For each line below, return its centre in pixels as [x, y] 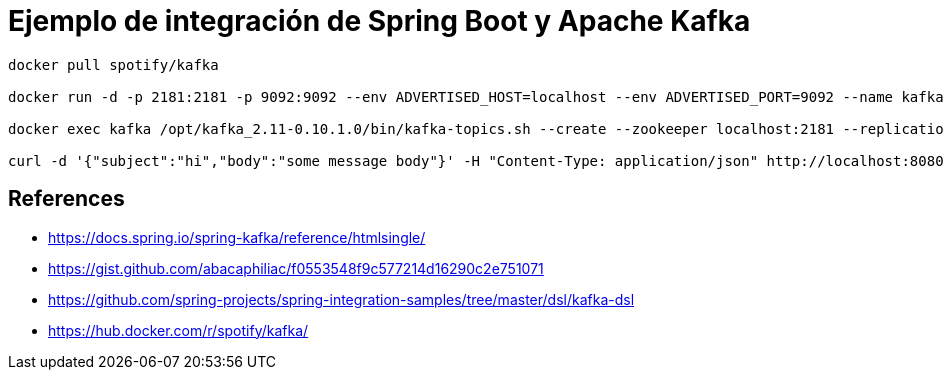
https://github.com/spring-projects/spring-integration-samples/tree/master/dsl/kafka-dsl [341, 299]
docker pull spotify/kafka [113, 64]
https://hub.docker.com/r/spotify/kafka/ [178, 330]
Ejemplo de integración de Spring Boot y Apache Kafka [379, 21]
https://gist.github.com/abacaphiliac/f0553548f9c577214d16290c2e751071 [296, 268]
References [66, 199]
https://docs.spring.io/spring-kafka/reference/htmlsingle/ [237, 237]
